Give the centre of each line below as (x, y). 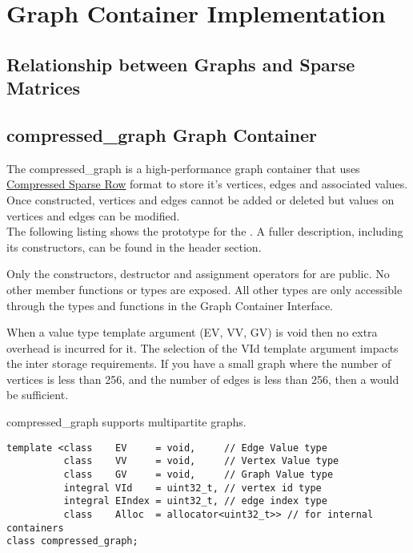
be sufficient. (38, 395)
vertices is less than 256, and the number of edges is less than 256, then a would (203, 379)
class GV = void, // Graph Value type (198, 474)
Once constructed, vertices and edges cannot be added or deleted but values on (200, 199)
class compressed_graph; (72, 541)
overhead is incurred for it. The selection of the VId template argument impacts (202, 347)
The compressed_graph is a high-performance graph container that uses (183, 168)
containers (35, 528)
